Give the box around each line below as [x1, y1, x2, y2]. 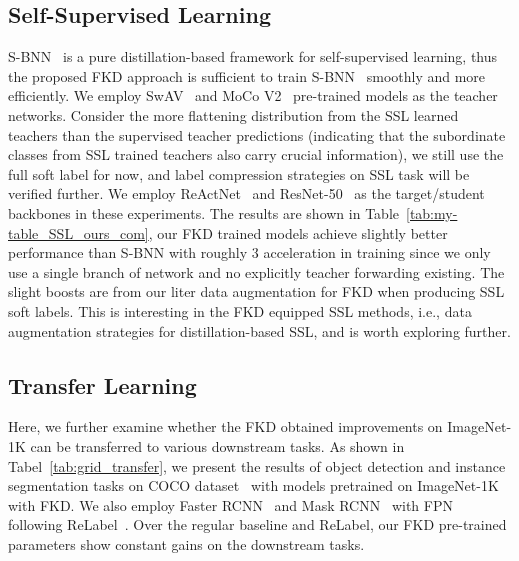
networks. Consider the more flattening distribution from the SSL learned [8, 104, 459, 125]
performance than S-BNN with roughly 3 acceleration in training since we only [8, 242, 491, 263]
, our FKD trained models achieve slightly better [148, 222, 448, 243]
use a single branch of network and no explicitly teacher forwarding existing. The [8, 261, 505, 282]
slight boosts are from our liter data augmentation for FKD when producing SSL [8, 281, 505, 302]
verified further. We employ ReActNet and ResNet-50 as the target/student [8, 183, 485, 204]
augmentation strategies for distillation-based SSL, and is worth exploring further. [8, 320, 511, 341]
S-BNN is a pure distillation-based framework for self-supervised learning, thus [8, 46, 498, 67]
